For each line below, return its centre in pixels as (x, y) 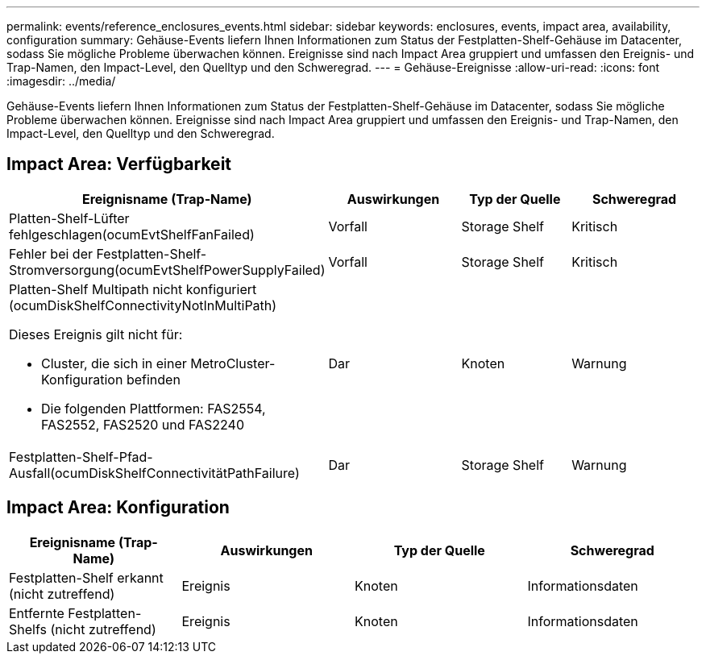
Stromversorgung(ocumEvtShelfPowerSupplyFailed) (167, 270)
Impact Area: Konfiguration (118, 508)
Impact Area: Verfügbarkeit (119, 164)
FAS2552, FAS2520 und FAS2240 (143, 424)
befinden (153, 379)
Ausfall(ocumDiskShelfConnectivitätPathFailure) (154, 473)
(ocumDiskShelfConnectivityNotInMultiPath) (143, 305)
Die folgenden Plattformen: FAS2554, (154, 408)
